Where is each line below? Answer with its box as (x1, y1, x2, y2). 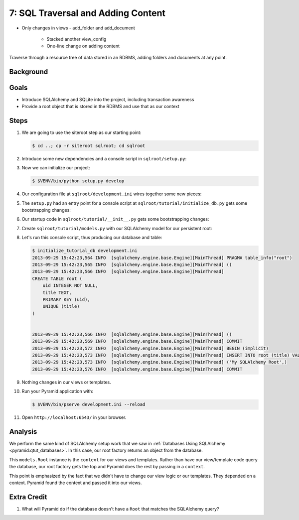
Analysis (9, 427, 37, 436)
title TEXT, (42, 289, 72, 295)
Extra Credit (9, 493, 47, 501)
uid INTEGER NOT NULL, (42, 283, 98, 288)
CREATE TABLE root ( (32, 275, 82, 281)
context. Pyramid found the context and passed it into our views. (9, 480, 142, 486)
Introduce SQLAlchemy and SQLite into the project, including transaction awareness (21, 96, 194, 102)
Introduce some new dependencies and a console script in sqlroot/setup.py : (21, 155, 187, 161)
